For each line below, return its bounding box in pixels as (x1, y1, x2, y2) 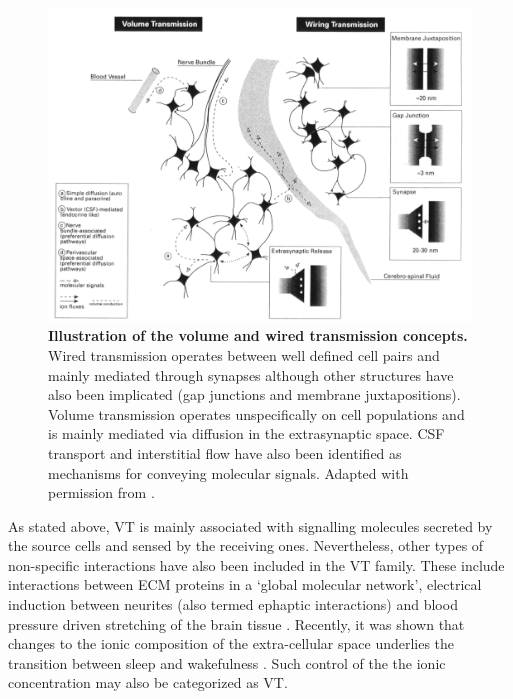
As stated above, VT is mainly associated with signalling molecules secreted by (8, 515, 493, 536)
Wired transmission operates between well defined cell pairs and (48, 344, 440, 365)
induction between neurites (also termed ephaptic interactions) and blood (8, 594, 458, 615)
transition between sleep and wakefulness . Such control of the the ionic (8, 652, 446, 673)
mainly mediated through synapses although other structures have (48, 364, 454, 385)
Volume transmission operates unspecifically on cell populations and (48, 403, 465, 424)
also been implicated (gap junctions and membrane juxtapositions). (48, 384, 461, 405)
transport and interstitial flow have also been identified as (48, 442, 402, 463)
